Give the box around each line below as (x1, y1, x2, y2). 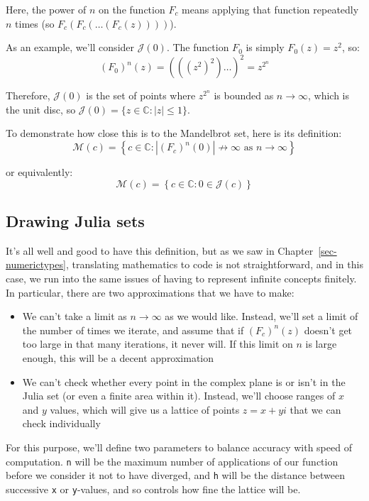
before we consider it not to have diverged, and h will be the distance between (6, 468, 345, 483)
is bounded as (214, 88, 274, 103)
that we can (290, 402, 341, 417)
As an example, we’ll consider (6, 40, 135, 55)
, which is (308, 88, 350, 103)
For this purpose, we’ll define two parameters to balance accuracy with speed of (6, 439, 352, 454)
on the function (98, 2, 165, 16)
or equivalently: (6, 165, 73, 180)
